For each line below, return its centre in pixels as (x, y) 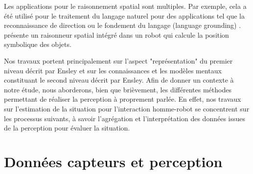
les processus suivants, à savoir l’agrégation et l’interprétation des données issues (125, 118)
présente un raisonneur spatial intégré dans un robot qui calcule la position (116, 34)
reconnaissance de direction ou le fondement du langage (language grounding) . (123, 25)
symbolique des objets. (38, 44)
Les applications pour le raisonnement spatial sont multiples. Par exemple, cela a (125, 6)
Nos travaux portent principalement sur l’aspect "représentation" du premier (118, 60)
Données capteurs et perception (113, 161)
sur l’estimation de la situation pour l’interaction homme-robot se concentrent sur (127, 108)
